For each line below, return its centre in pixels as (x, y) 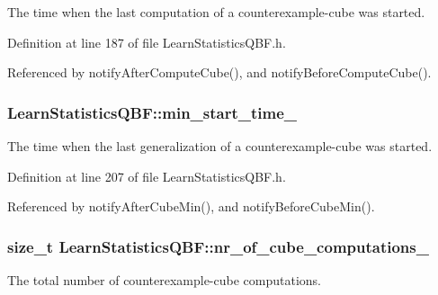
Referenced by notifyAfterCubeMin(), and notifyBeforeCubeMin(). (191, 206)
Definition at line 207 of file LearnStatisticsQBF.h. (147, 176)
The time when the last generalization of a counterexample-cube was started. (220, 146)
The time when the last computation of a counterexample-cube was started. (216, 12)
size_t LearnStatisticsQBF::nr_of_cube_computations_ (218, 246)
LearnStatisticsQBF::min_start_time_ (152, 112)
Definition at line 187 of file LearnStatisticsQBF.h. (147, 42)
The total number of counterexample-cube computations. (164, 280)
